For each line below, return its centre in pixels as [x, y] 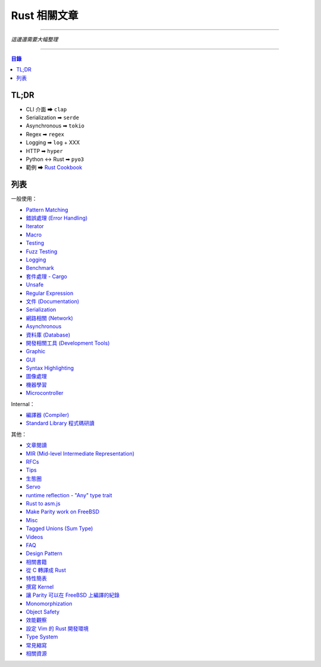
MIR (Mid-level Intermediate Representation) [80, 453]
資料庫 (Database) [48, 335]
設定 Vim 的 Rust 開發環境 [57, 628]
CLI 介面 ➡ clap [46, 109]
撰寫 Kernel [40, 587]
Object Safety [43, 612]
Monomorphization [49, 603]
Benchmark [40, 268]
